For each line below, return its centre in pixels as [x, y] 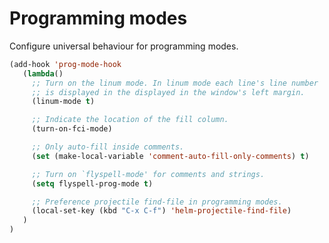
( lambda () [43, 73]
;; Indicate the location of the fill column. [130, 120]
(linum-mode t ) [63, 102]
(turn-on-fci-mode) [72, 129]
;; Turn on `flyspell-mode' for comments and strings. [148, 174]
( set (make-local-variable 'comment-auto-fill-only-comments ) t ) [170, 156]
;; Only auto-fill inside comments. [108, 147]
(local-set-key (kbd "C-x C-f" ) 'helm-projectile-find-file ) [161, 211]
